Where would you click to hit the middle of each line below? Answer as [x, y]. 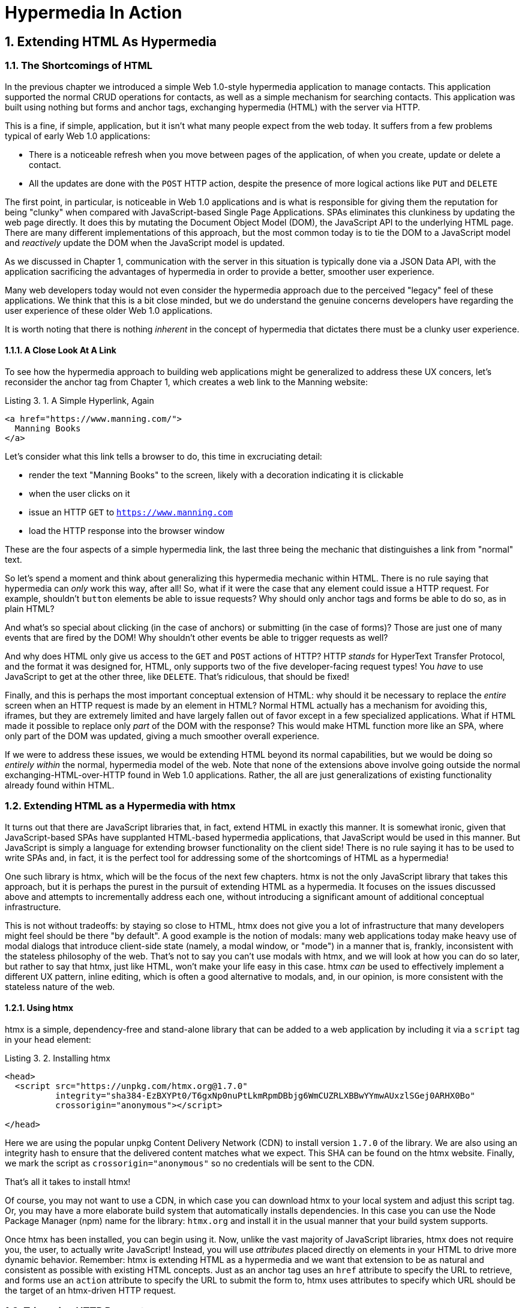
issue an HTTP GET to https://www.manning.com [131, 512]
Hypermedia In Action [94, 13]
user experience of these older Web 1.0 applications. [109, 310]
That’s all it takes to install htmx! [68, 1181]
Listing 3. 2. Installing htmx [58, 1058]
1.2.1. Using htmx [39, 1008]
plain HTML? [30, 608]
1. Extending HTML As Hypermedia [111, 41]
